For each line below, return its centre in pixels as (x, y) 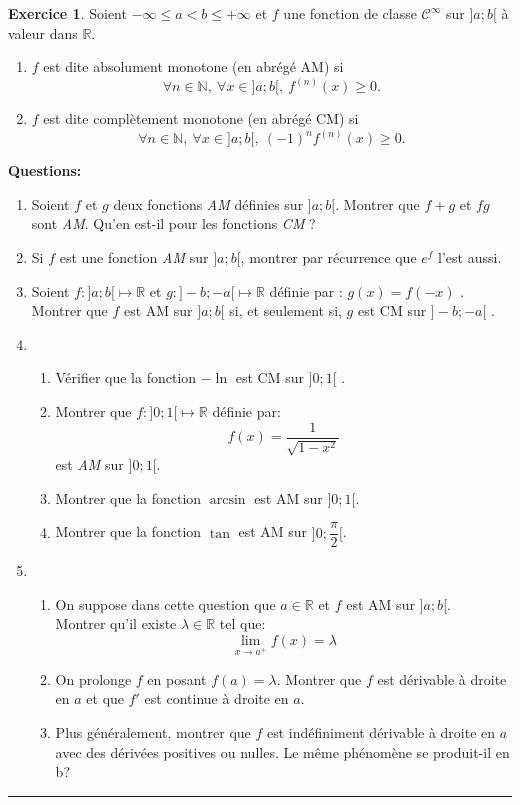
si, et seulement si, (285, 310)
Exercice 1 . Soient (67, 13)
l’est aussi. (470, 257)
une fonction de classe (350, 13)
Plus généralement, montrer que (153, 732)
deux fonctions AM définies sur (208, 203)
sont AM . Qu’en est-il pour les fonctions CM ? (173, 223)
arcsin (227, 499)
